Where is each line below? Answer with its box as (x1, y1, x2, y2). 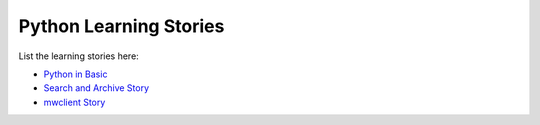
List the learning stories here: (18, 50, 139, 62)
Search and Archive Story (43, 82, 150, 94)
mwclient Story (43, 96, 106, 108)
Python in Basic (43, 68, 108, 80)
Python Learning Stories (18, 15, 225, 37)
